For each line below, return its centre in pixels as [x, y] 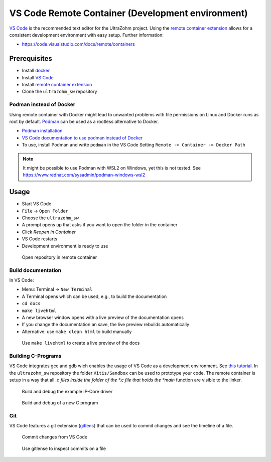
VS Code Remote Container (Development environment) [128, 13]
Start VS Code [37, 204]
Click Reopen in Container [49, 232]
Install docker [36, 71]
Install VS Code [38, 77]
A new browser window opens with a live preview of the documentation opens [103, 318]
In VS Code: [22, 280]
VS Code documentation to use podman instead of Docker [82, 137]
